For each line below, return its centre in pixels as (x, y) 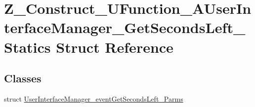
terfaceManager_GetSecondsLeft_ (125, 27)
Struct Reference (115, 47)
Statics (27, 47)
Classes (23, 78)
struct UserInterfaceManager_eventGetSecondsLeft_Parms (94, 98)
